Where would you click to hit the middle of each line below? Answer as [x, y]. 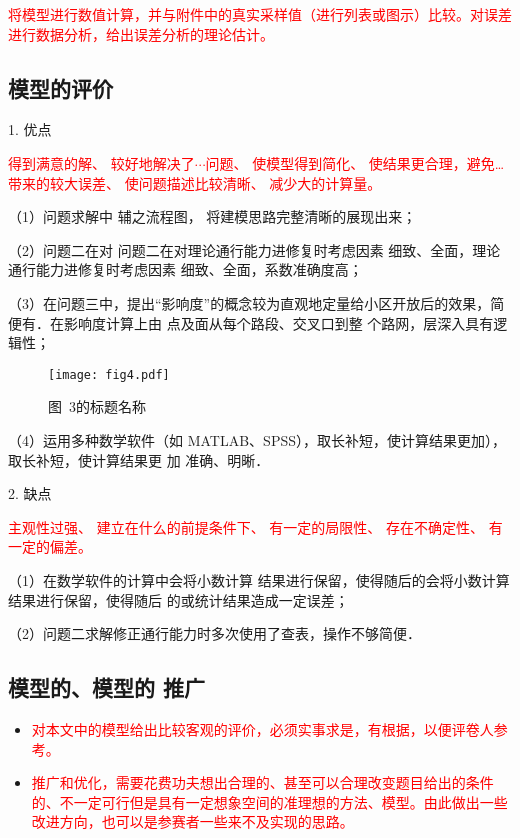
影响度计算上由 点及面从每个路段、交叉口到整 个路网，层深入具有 [278, 322]
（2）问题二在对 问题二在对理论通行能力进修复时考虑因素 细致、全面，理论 [254, 249]
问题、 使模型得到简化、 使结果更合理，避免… [355, 162]
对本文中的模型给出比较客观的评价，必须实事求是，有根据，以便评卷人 [262, 728]
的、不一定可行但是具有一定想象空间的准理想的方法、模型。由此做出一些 [269, 801]
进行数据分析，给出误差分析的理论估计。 [141, 33]
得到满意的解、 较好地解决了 [101, 162]
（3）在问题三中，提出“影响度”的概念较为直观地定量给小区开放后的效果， [249, 302]
